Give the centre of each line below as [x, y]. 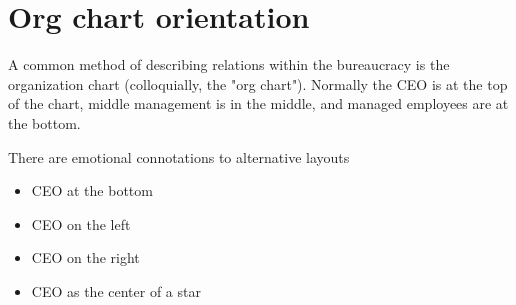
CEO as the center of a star [116, 290]
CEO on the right [85, 257]
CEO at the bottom [92, 190]
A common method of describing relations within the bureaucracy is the [229, 64]
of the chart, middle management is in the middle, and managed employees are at [258, 103]
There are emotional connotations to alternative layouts [179, 156]
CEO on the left [81, 223]
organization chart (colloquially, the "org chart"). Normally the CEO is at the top [258, 83]
